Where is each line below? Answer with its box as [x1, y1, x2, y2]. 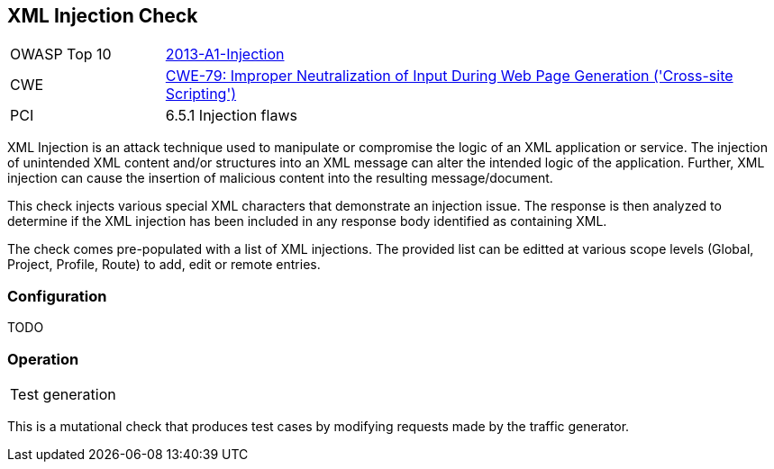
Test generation [10, 384, 116, 403]
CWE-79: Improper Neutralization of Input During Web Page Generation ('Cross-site [165, 67, 733, 86]
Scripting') [165, 85, 237, 104]
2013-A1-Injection [165, 45, 285, 64]
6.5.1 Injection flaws [165, 106, 297, 125]
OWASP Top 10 [10, 45, 112, 64]
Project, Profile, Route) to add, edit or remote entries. [7, 257, 321, 273]
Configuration [7, 286, 107, 305]
